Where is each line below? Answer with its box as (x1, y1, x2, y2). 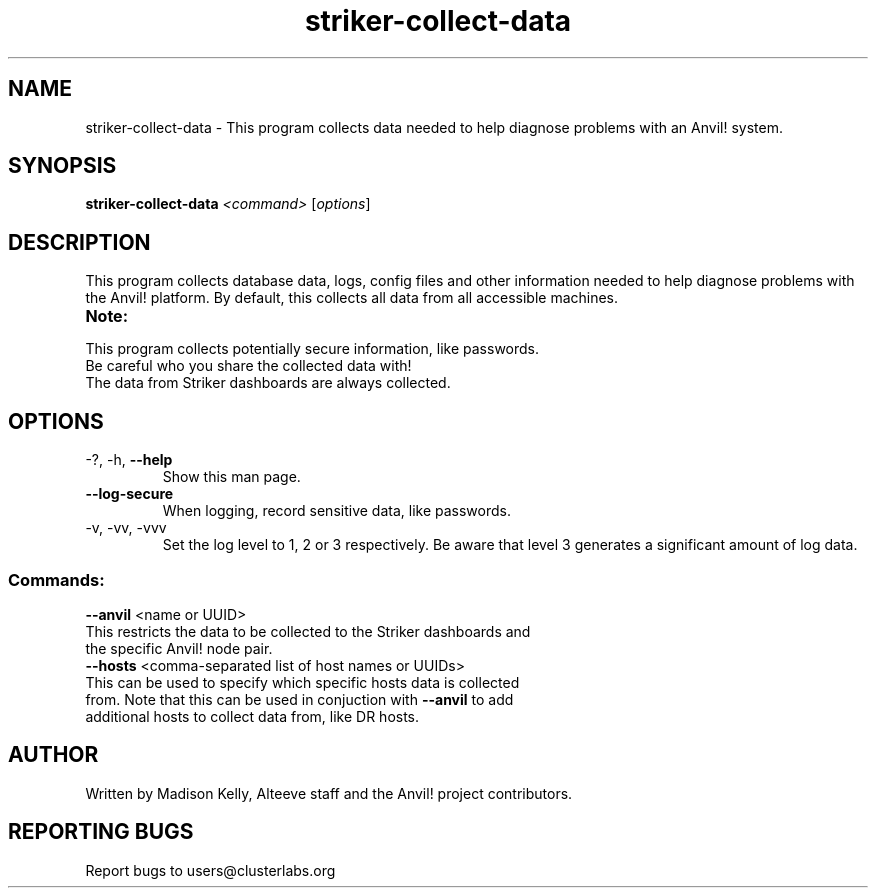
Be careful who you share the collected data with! (85, 357, 412, 375)
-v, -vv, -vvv (85, 519, 167, 537)
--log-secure (85, 485, 174, 503)
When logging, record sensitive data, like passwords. (162, 502, 511, 520)
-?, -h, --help (85, 451, 173, 469)
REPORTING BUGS (8, 819, 194, 845)
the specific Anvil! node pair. (85, 639, 273, 657)
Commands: (8, 569, 105, 590)
